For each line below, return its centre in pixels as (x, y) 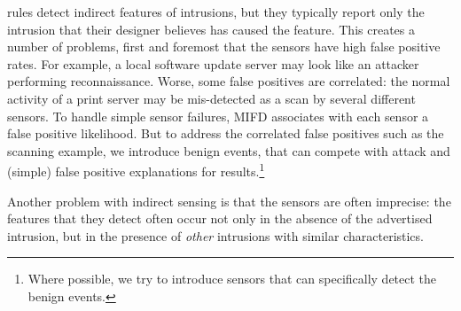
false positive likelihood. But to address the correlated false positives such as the (226, 133)
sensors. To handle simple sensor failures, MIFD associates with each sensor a (218, 116)
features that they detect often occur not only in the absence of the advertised (220, 218)
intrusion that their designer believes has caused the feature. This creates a (211, 29)
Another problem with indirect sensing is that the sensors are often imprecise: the (229, 201)
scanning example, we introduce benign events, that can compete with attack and (229, 150)
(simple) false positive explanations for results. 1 (136, 170)
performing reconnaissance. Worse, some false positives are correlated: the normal (229, 81)
